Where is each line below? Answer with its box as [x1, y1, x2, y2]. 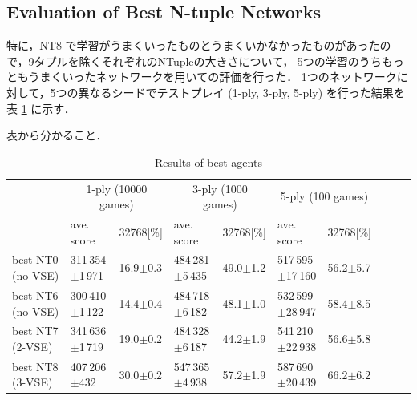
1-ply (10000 [86, 180, 148, 196]
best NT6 [12, 286, 59, 303]
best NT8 [12, 358, 59, 374]
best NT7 [12, 322, 59, 339]
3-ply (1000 [192, 180, 248, 196]
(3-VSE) [12, 374, 53, 390]
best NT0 [12, 251, 59, 268]
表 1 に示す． [6, 99, 75, 116]
